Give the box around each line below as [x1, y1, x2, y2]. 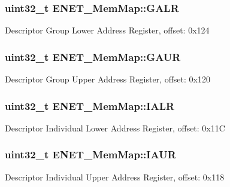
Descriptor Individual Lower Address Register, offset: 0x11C [5, 121, 225, 134]
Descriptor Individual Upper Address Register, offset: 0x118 [5, 170, 225, 183]
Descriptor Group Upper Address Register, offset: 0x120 [5, 73, 210, 85]
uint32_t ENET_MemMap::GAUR [5, 49, 181, 64]
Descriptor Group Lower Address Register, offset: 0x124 [5, 24, 210, 36]
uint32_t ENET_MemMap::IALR [5, 98, 175, 113]
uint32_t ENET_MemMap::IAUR [5, 147, 176, 162]
